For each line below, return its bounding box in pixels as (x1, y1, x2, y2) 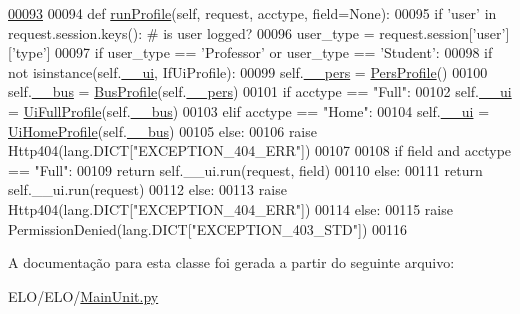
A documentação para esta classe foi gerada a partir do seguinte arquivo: (8, 252, 455, 273)
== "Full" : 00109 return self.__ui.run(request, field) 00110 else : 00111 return (8, 159, 483, 180)
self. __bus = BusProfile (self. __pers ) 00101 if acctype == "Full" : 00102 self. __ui (8, 81, 512, 102)
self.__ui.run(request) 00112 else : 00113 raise (8, 179, 287, 200)
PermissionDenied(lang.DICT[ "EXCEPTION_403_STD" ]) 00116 (8, 218, 408, 239)
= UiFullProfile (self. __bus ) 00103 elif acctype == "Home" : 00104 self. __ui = (8, 100, 490, 121)
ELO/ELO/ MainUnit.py (8, 285, 159, 306)
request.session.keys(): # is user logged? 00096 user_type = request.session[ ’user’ (8, 22, 506, 43)
